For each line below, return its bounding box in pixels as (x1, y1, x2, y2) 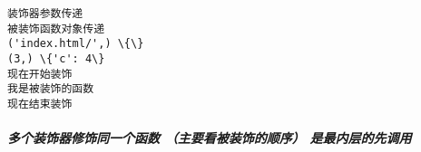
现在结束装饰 (7, 97, 73, 110)
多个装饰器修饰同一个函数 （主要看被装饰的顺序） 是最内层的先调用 (7, 128, 412, 147)
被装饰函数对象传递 (7, 22, 105, 35)
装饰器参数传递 (7, 7, 83, 20)
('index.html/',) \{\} (7, 37, 144, 51)
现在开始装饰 (7, 67, 73, 81)
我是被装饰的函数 (7, 82, 94, 96)
